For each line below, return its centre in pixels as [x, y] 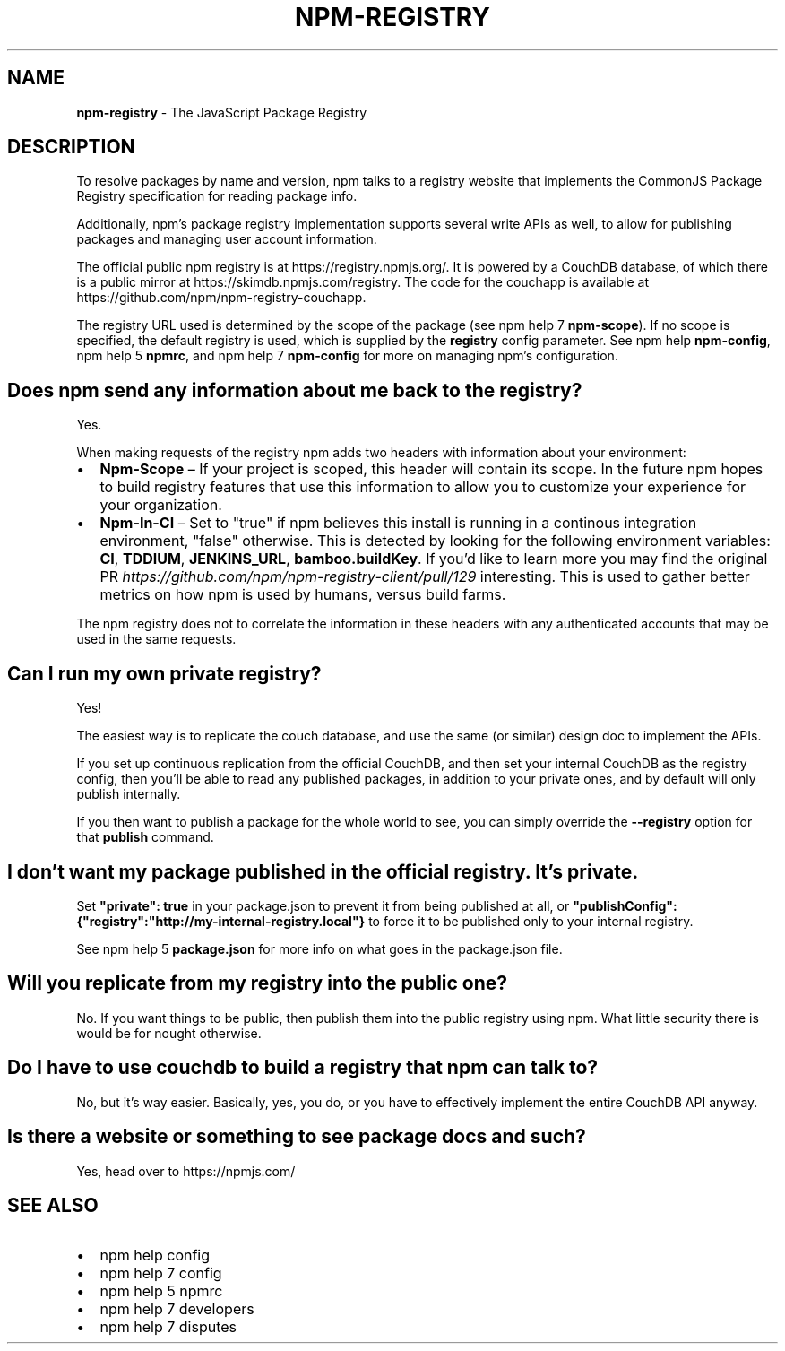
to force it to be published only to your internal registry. [531, 921]
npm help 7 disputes [168, 1327]
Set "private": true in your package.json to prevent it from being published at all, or [323, 905]
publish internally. [129, 794]
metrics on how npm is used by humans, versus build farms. [303, 595]
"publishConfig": [625, 905]
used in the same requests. [156, 639]
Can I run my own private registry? [164, 673]
